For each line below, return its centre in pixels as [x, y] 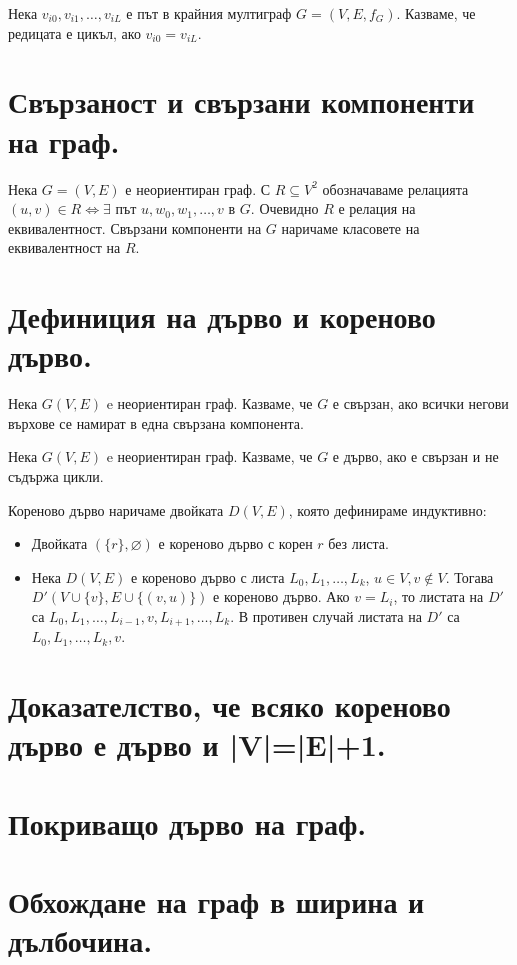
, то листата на [438, 596]
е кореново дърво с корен [235, 543]
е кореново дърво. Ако [281, 596]
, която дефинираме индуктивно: [387, 509]
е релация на [377, 208]
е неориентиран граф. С [198, 188]
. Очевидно [284, 208]
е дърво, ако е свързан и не [415, 456]
